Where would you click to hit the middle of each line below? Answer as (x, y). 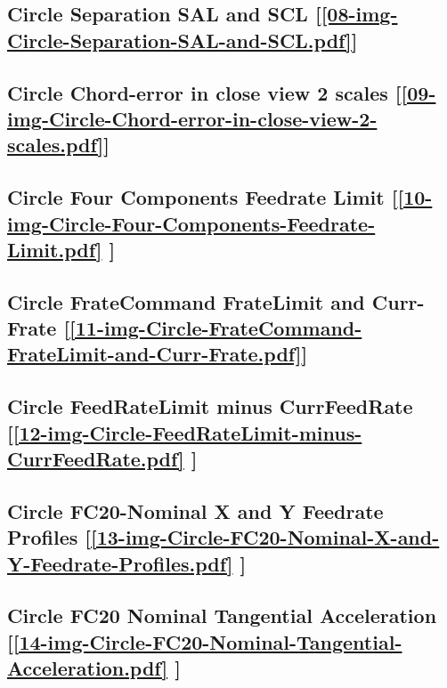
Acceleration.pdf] (88, 668)
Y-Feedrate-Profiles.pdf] (120, 563)
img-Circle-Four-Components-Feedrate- (191, 223)
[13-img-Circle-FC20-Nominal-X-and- (265, 537)
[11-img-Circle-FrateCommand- (216, 328)
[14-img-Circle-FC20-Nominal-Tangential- (207, 641)
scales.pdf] (56, 145)
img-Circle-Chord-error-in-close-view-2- (192, 118)
